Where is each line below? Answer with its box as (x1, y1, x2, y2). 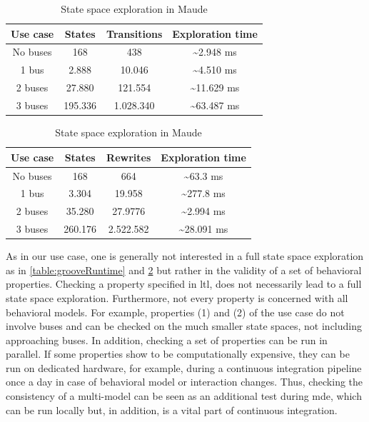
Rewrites (106, 149, 151, 164)
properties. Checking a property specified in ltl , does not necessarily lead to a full (6, 276, 362, 291)
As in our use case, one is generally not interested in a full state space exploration (6, 248, 364, 263)
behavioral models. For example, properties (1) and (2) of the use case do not (6, 304, 345, 319)
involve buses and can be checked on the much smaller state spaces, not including (6, 318, 362, 333)
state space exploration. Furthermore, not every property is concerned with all (6, 290, 348, 305)
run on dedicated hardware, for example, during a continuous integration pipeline (6, 360, 362, 375)
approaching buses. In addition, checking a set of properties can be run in (6, 332, 328, 347)
